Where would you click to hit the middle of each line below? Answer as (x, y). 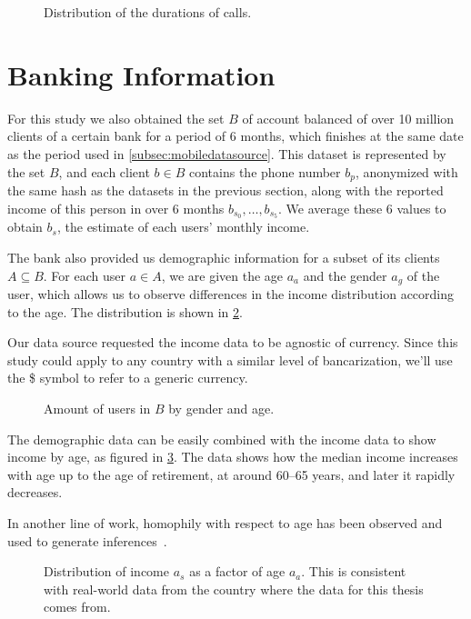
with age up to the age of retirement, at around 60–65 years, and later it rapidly (231, 474)
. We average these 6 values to (362, 208)
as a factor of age (237, 571)
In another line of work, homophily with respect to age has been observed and (225, 522)
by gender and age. (221, 409)
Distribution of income (106, 571)
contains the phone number (265, 171)
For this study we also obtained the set (116, 118)
